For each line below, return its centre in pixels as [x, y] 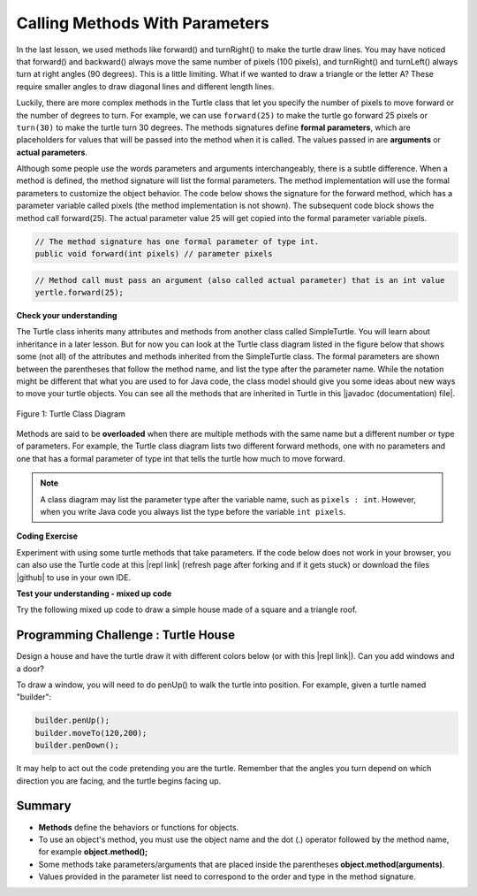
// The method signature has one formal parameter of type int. [177, 241]
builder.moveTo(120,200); [91, 733]
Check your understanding [67, 315]
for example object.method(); [93, 852]
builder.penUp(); [72, 720]
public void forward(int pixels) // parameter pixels [154, 253]
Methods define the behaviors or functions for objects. [139, 827]
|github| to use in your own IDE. [74, 577]
